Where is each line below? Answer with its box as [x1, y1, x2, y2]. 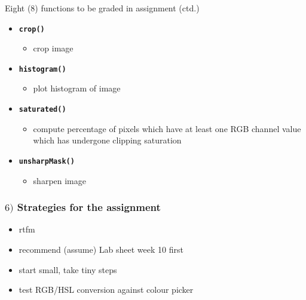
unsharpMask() [19, 157, 75, 166]
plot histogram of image [33, 82, 121, 94]
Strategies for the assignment [17, 200, 161, 215]
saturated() [19, 105, 66, 114]
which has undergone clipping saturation [33, 134, 182, 146]
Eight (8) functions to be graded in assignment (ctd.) [5, 1, 200, 14]
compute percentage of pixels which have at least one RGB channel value [33, 122, 301, 134]
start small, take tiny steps [19, 263, 117, 275]
